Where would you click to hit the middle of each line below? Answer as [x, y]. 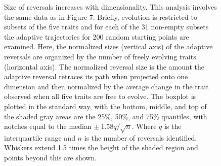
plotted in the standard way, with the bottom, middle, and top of [105, 106]
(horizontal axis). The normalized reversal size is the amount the [104, 66]
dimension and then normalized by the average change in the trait [106, 86]
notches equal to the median [48, 126]
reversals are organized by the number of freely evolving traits [100, 56]
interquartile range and [40, 137]
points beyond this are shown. [51, 158]
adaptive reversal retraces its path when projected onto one [96, 76]
